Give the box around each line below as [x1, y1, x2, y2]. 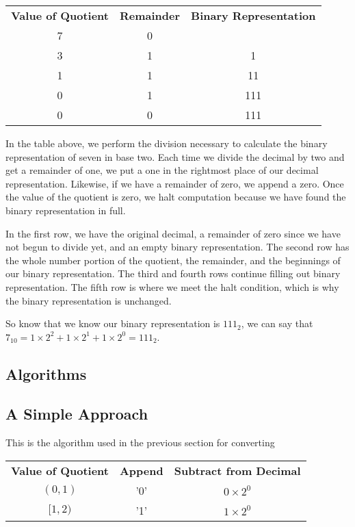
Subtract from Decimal [174, 462, 301, 478]
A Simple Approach [5, 403, 148, 424]
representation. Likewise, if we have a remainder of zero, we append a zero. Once [5, 176, 344, 190]
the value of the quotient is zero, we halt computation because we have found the [5, 190, 346, 204]
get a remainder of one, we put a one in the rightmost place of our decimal [5, 163, 319, 177]
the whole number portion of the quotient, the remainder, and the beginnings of [5, 253, 341, 267]
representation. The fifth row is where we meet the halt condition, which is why [5, 279, 339, 294]
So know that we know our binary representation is [5, 316, 220, 331]
